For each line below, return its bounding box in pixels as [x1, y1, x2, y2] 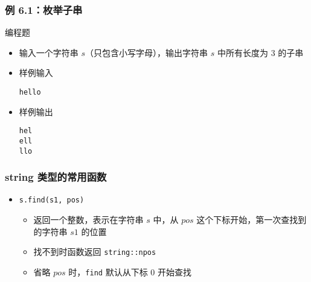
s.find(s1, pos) [19, 196, 85, 205]
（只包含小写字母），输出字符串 [85, 46, 208, 58]
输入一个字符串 [19, 46, 79, 58]
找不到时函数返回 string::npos [33, 245, 156, 258]
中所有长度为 [217, 46, 268, 58]
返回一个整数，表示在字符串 [33, 213, 144, 226]
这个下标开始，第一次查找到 [196, 213, 307, 226]
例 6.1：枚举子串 [5, 2, 83, 17]
